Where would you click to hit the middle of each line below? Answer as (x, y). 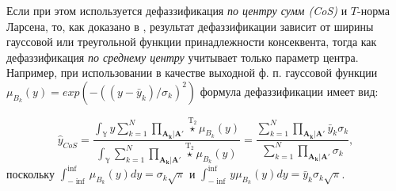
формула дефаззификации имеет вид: (289, 91)
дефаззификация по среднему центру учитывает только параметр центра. (183, 57)
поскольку (30, 173)
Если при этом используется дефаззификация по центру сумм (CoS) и (177, 10)
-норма (373, 10)
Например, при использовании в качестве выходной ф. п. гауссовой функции (192, 73)
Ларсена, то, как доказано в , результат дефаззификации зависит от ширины (190, 26)
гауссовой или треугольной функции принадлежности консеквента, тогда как (192, 42)
